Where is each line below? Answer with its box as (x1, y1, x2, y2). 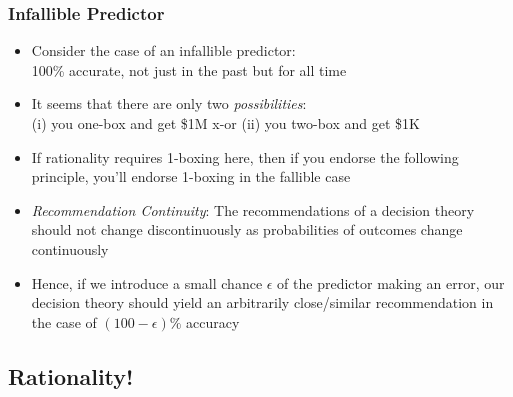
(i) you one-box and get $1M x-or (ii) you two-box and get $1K (31, 113, 420, 133)
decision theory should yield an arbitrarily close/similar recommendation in (31, 292, 494, 313)
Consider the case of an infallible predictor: (31, 40, 296, 61)
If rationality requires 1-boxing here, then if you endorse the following (31, 146, 459, 167)
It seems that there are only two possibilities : (31, 93, 307, 114)
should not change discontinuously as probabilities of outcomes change (31, 219, 463, 240)
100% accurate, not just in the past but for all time (31, 59, 347, 80)
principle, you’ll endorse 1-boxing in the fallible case (31, 166, 351, 187)
